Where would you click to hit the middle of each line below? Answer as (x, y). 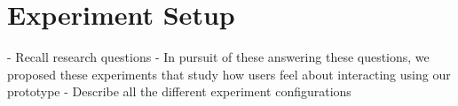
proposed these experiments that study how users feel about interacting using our (229, 74)
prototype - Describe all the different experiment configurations (179, 91)
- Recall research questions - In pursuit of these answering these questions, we (218, 57)
